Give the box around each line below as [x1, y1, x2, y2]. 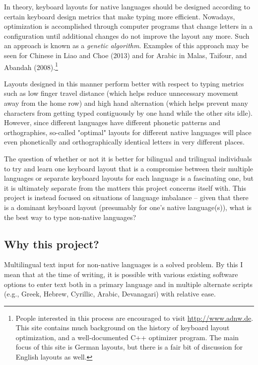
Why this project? [4, 236, 99, 251]
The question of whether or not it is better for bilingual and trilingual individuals [4, 153, 252, 163]
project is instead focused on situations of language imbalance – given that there [4, 192, 249, 203]
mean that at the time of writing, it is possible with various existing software [4, 269, 238, 279]
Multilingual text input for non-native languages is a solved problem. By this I [4, 259, 243, 270]
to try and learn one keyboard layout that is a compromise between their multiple [4, 163, 254, 173]
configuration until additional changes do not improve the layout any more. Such [4, 30, 250, 41]
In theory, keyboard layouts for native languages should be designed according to [4, 1, 250, 11]
